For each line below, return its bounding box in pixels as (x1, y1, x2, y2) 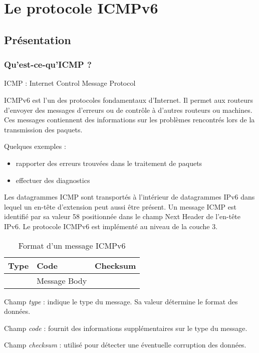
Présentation (4, 32, 71, 47)
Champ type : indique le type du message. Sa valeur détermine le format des (4, 296, 238, 306)
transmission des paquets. (4, 124, 83, 134)
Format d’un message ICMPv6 (18, 239, 126, 251)
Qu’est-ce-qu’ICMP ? (4, 58, 92, 71)
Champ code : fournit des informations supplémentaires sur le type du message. (4, 322, 247, 333)
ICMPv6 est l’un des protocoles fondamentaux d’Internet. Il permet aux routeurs (4, 94, 253, 105)
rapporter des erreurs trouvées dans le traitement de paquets (16, 157, 202, 168)
